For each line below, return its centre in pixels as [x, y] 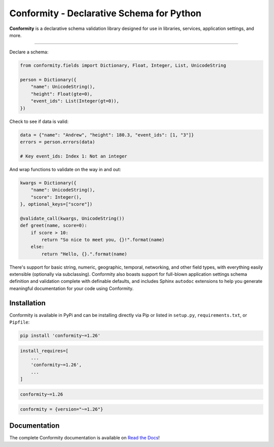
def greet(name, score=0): [54, 226]
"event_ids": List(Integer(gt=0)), [75, 101]
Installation [27, 303]
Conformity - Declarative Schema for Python [105, 13]
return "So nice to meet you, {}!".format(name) [103, 240]
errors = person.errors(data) [58, 142]
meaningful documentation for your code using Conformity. [72, 288]
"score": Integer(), [56, 197]
